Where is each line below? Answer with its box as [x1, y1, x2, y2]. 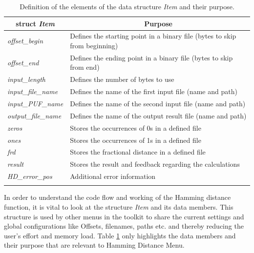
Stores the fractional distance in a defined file [70, 147, 206, 157]
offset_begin [7, 36, 43, 46]
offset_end [7, 57, 39, 67]
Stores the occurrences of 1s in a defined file [70, 135, 201, 145]
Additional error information [70, 171, 156, 181]
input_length [7, 74, 46, 84]
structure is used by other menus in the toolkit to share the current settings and [4, 211, 244, 221]
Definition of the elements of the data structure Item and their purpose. [20, 1, 234, 11]
